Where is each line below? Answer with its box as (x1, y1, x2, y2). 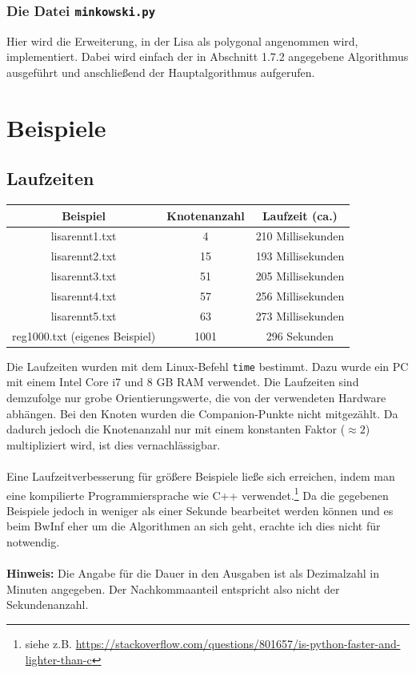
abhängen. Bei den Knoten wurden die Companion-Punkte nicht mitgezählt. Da (6, 405, 398, 421)
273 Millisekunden (255, 307, 345, 324)
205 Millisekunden (255, 268, 345, 284)
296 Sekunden (266, 327, 334, 344)
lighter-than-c (25, 651, 92, 667)
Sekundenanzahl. (6, 596, 89, 613)
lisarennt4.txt (50, 288, 117, 304)
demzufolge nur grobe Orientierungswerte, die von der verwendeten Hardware (6, 389, 386, 406)
